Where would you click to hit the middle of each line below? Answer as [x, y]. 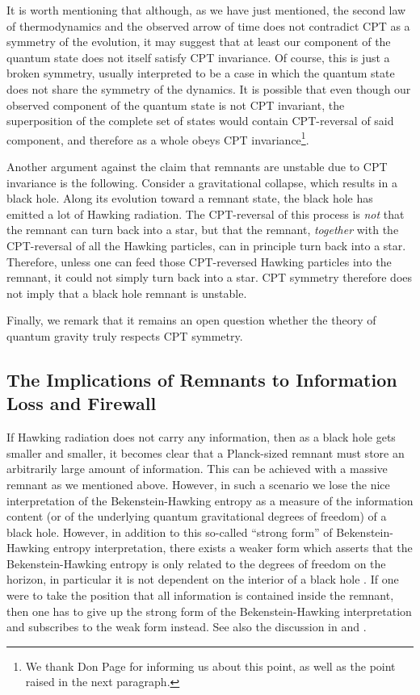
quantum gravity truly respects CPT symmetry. [125, 335]
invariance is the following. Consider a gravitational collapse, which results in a [202, 182]
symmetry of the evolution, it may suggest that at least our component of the [199, 42]
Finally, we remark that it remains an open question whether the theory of [191, 320]
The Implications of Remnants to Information [202, 379]
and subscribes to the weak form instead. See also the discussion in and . [187, 627]
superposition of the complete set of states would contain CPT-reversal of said [200, 121]
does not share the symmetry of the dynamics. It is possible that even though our [209, 88]
